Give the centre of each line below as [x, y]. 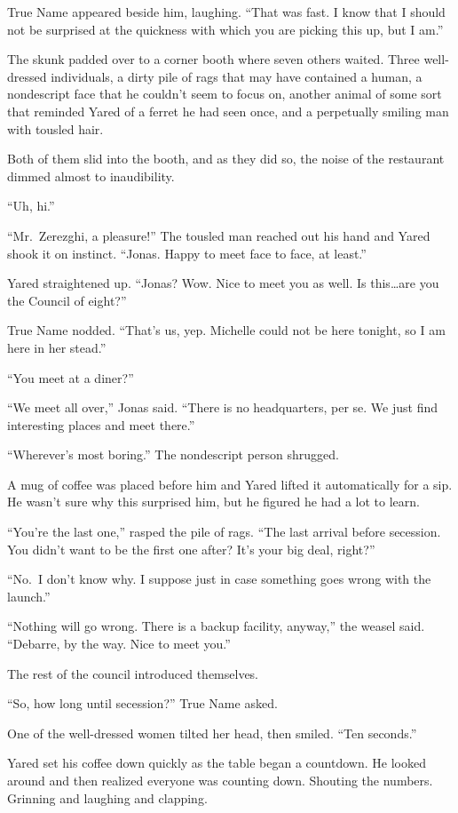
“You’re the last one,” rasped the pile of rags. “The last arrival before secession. [224, 532]
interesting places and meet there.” [101, 424]
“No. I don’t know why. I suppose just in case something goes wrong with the [219, 579]
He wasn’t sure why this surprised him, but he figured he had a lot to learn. [213, 502]
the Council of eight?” [67, 300]
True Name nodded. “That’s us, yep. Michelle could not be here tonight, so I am [226, 330]
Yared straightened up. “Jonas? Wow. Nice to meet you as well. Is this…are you [223, 283]
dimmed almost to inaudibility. [91, 175]
